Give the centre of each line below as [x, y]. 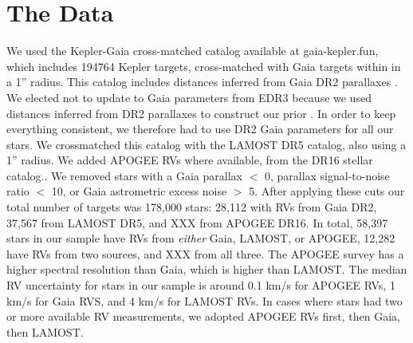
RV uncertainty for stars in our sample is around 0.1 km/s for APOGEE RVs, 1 [201, 285]
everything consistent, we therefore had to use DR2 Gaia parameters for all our [200, 129]
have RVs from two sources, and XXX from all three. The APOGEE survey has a [205, 253]
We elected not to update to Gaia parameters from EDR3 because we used [189, 97]
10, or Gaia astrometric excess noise [139, 191]
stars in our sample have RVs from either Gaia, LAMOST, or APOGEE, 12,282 [201, 238]
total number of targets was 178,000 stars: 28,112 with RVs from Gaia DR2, [192, 207]
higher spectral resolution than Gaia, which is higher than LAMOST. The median [207, 269]
